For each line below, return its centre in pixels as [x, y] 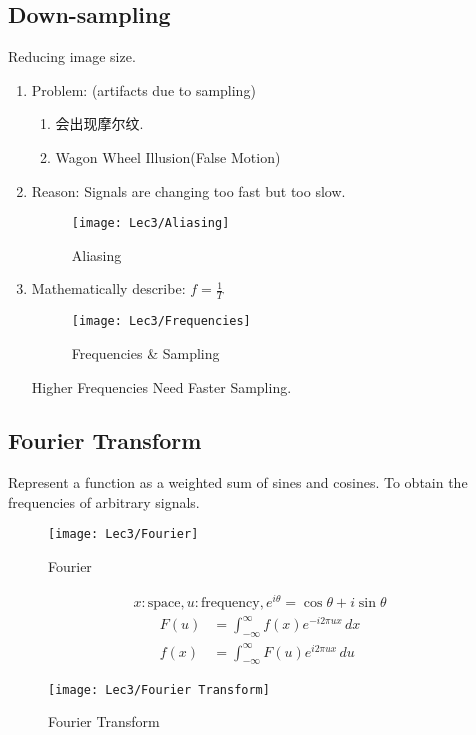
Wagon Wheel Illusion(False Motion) [168, 156]
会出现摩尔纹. [99, 123]
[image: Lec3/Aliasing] [150, 223]
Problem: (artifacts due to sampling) [143, 89]
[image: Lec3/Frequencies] [161, 321]
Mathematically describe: [108, 288]
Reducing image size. [72, 56]
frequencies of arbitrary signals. [104, 501]
